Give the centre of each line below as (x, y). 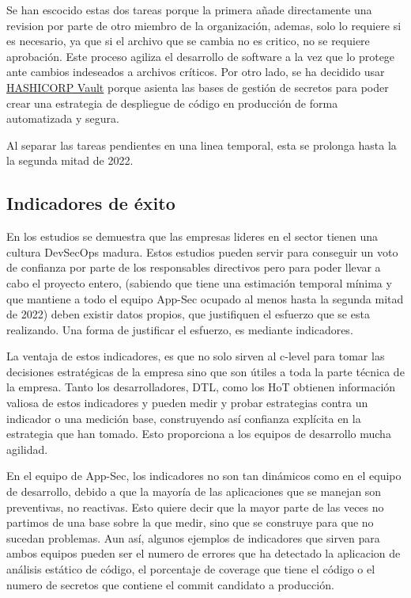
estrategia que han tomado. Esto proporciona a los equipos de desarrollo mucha (199, 434)
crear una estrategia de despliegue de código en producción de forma (172, 103)
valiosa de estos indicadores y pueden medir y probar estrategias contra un (187, 403)
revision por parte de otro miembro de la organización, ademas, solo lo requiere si (204, 25)
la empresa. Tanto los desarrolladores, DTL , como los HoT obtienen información (201, 387)
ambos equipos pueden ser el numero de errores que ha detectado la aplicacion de (204, 553)
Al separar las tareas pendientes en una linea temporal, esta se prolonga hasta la (202, 145)
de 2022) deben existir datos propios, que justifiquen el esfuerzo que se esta (188, 314)
